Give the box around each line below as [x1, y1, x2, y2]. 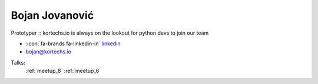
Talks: [11, 59, 26, 66]
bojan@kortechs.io [25, 48, 72, 55]
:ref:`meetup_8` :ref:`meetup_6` [25, 68, 101, 75]
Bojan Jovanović [11, 9, 94, 22]
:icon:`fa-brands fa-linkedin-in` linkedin [25, 40, 121, 47]
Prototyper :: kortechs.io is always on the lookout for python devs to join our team [11, 29, 209, 36]
